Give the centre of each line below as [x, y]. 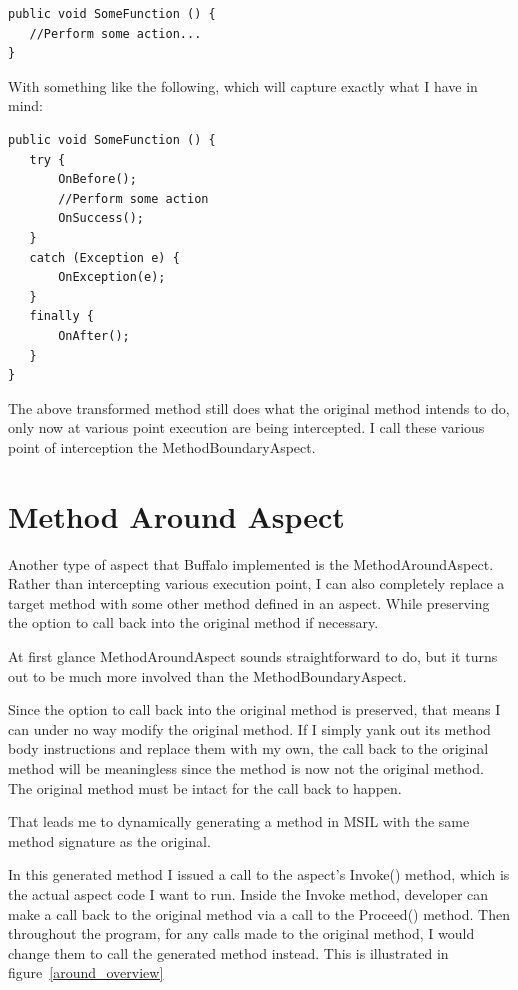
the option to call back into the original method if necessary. [193, 622]
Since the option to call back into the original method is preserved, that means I [254, 709]
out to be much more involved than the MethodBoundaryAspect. [207, 675]
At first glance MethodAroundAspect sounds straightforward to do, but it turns [253, 655]
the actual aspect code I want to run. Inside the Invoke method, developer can [248, 893]
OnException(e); [112, 277]
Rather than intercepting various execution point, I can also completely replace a [256, 583]
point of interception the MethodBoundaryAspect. [162, 446]
